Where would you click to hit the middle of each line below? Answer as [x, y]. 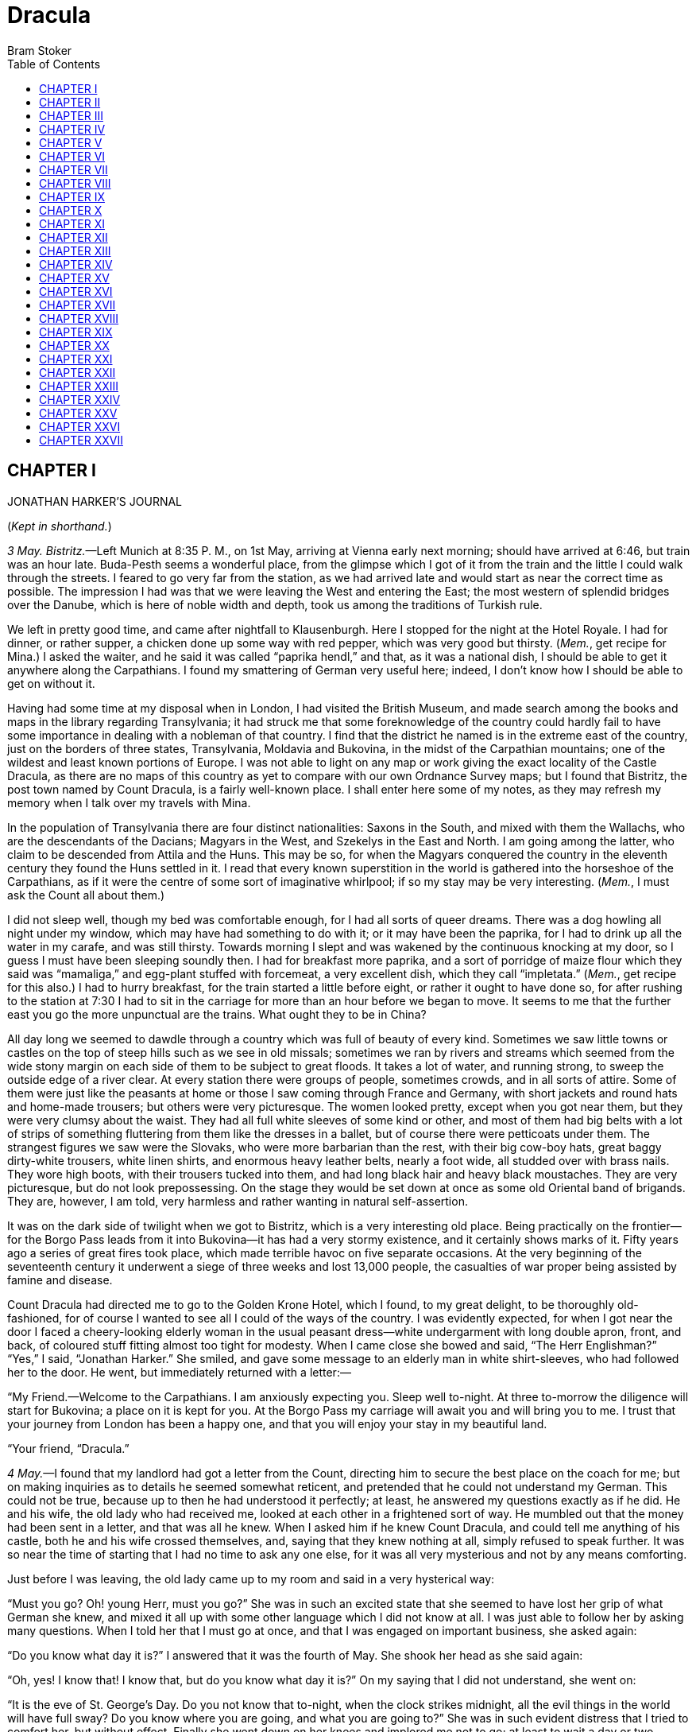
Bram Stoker [40, 50]
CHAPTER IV [72, 129]
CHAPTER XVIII [79, 318]
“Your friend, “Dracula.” [68, 1448]
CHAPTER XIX [76, 332]
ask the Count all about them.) [86, 895]
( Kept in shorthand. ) [60, 526]
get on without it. [51, 683]
